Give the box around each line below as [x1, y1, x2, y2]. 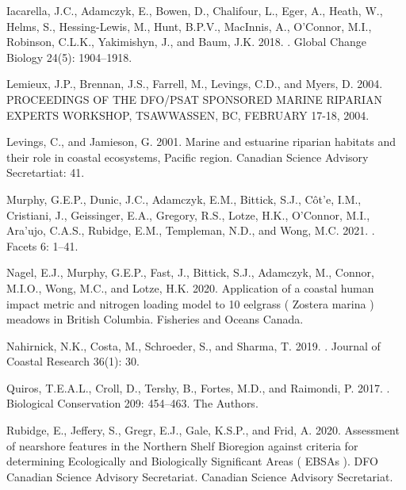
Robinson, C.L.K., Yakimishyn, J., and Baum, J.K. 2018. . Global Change [6, 33, 366, 50]
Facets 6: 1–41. [6, 237, 79, 254]
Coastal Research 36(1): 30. [6, 353, 140, 369]
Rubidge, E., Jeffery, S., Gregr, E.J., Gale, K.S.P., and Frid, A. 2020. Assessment [6, 422, 400, 438]
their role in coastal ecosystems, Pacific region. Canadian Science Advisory [6, 148, 369, 165]
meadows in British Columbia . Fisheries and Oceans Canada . [6, 311, 304, 327]
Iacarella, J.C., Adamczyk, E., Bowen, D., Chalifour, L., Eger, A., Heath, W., [6, 2, 383, 18]
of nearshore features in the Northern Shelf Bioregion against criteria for [6, 437, 358, 454]
